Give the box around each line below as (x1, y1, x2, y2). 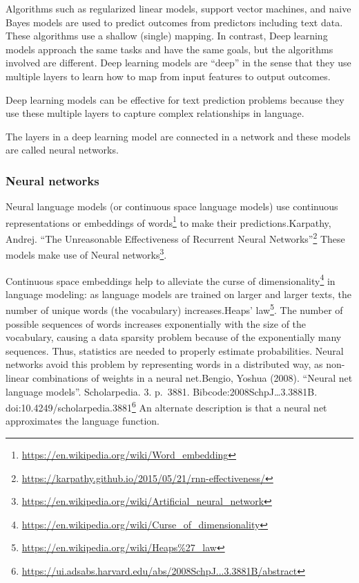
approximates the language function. (6, 414, 159, 428)
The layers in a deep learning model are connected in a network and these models (6, 129, 351, 143)
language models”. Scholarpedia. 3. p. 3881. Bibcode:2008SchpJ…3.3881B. (6, 384, 318, 398)
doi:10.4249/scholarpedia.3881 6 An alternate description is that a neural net (6, 398, 327, 414)
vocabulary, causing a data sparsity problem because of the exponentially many (6, 330, 342, 344)
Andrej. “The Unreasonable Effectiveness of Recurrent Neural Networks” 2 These (6, 230, 345, 246)
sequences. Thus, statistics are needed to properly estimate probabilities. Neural (6, 343, 344, 358)
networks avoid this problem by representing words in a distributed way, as (6, 357, 323, 371)
